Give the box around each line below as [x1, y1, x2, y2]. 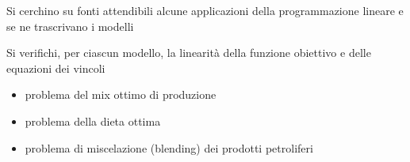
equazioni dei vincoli [6, 59, 105, 76]
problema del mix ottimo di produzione [25, 86, 216, 103]
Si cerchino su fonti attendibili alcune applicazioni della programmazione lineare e [6, 2, 404, 18]
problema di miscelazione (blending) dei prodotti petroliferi [25, 139, 313, 156]
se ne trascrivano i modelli [6, 17, 134, 34]
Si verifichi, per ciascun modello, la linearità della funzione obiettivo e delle [6, 44, 371, 61]
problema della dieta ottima [25, 112, 161, 129]
